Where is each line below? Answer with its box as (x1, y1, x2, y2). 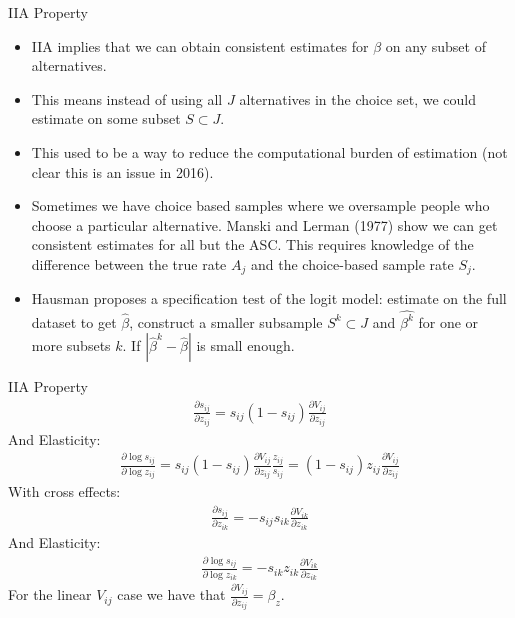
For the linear (8, 584, 92, 605)
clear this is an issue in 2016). (31, 161, 214, 182)
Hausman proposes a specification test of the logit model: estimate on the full (31, 288, 507, 309)
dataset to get (31, 311, 117, 332)
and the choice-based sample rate (250, 253, 454, 274)
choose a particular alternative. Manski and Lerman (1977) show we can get (31, 214, 498, 235)
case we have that (117, 584, 226, 605)
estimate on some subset (31, 108, 181, 129)
